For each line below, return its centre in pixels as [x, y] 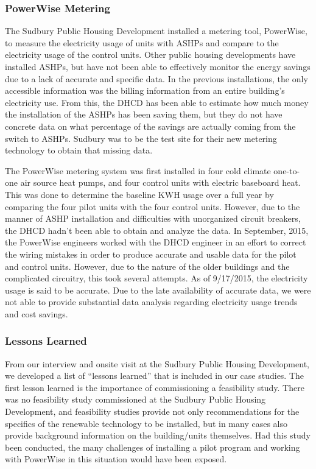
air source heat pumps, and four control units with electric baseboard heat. [160, 182]
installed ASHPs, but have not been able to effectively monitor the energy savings [158, 66]
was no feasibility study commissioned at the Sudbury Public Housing [135, 399]
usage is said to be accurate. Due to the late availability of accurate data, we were [158, 290]
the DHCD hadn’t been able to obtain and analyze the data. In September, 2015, [157, 230]
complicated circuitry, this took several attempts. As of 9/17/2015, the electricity [156, 278]
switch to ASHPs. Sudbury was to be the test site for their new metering [141, 138]
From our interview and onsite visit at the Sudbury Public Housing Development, [157, 363]
